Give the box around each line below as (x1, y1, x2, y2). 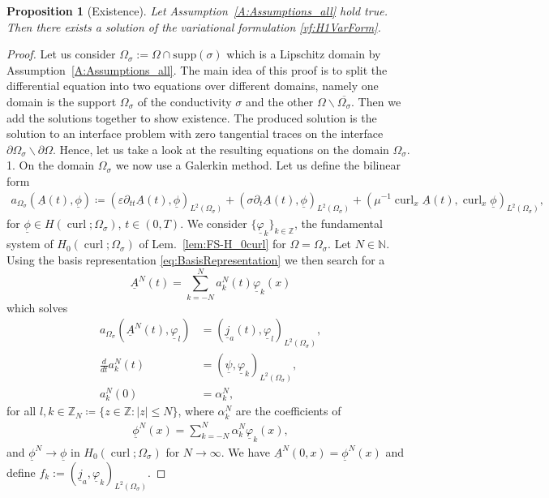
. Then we (351, 92, 401, 109)
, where (178, 402, 214, 419)
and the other (245, 92, 314, 109)
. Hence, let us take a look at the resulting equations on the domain (53, 140, 389, 157)
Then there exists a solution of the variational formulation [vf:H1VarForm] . (6, 18, 381, 35)
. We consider (180, 215, 247, 232)
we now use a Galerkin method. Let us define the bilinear (115, 157, 401, 174)
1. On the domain (6, 157, 95, 174)
